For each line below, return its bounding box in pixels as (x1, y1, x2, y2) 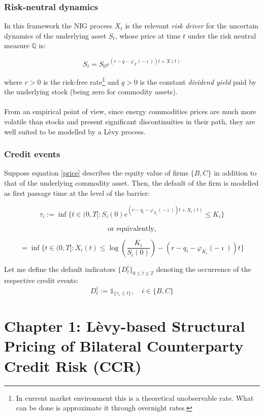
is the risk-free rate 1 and (43, 75, 119, 87)
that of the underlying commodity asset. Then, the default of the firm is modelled (4, 177, 259, 188)
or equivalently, (108, 225, 156, 232)
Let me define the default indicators (4, 263, 116, 274)
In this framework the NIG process (4, 20, 113, 31)
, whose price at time (115, 30, 181, 41)
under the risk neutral (187, 30, 256, 41)
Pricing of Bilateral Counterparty (4, 335, 244, 356)
